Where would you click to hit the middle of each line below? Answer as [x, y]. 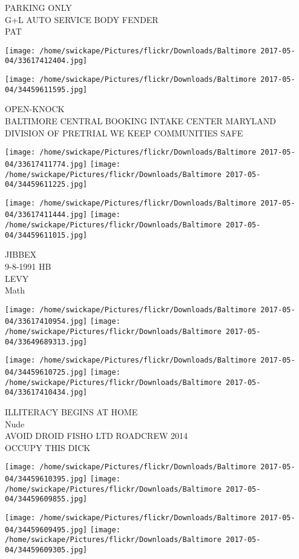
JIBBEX [21, 254]
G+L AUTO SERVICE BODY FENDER [82, 19]
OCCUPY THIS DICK [48, 447]
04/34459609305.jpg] [46, 550]
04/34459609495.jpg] [46, 530]
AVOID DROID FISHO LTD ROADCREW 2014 [96, 436]
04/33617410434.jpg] [46, 393]
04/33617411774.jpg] [46, 164]
